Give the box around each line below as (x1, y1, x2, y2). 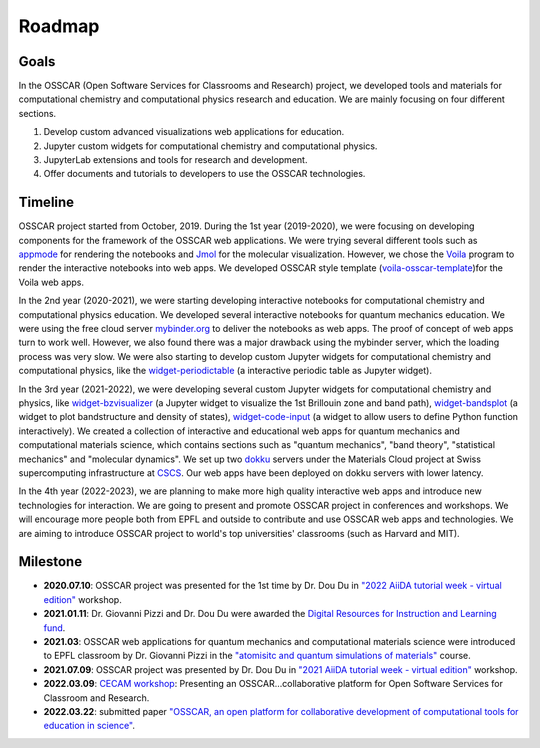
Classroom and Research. (43, 691, 150, 704)
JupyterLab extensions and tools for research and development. (43, 154, 308, 166)
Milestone (18, 553, 83, 570)
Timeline (18, 194, 75, 211)
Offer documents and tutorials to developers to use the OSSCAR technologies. (43, 168, 366, 180)
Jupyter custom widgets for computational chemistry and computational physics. (43, 140, 378, 152)
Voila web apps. (18, 276, 85, 288)
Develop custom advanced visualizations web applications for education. (43, 126, 345, 138)
